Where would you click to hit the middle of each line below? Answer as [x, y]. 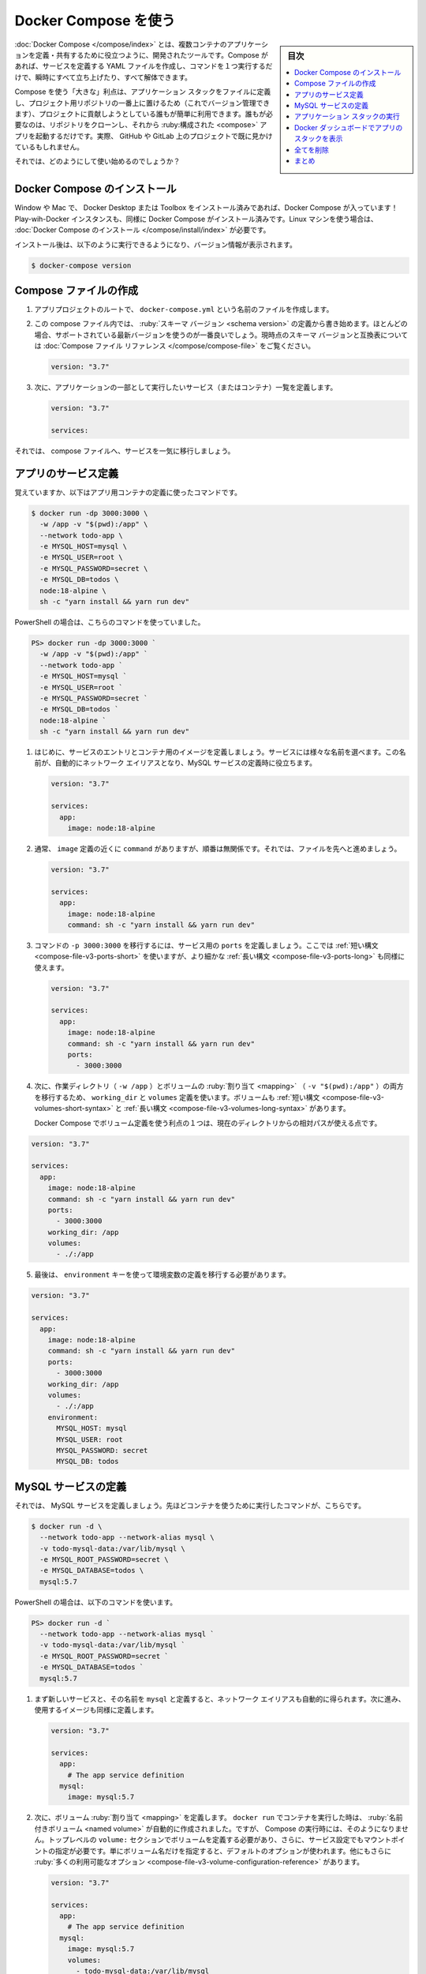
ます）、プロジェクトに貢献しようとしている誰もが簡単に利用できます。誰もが [140, 114]
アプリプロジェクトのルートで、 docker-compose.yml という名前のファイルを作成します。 [184, 310]
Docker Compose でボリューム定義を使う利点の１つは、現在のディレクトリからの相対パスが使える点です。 [208, 1123]
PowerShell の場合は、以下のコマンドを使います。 [96, 1602]
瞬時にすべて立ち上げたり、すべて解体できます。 [114, 77]
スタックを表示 [319, 139]
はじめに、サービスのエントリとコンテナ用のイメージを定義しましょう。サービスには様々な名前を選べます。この [217, 752]
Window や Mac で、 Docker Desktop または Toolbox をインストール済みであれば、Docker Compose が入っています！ [206, 208]
